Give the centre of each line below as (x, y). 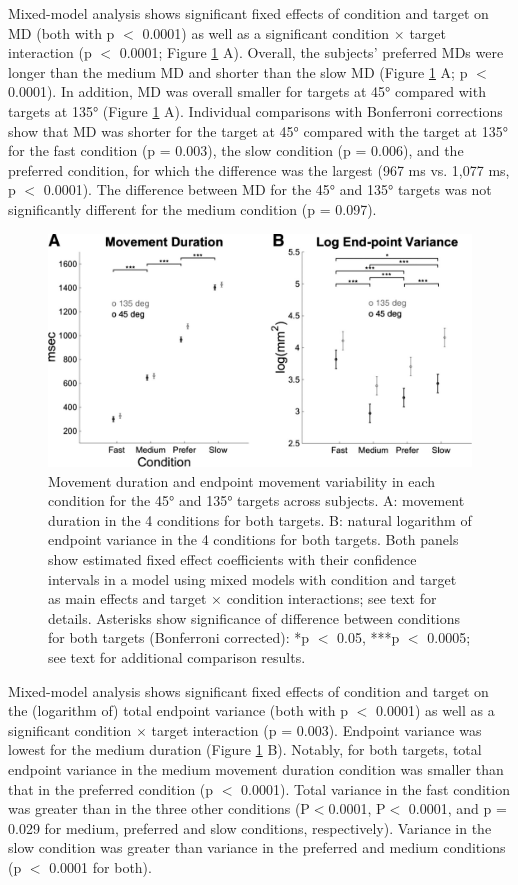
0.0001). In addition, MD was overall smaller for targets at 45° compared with (247, 91)
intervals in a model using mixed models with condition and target (252, 578)
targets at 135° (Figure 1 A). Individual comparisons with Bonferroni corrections (255, 110)
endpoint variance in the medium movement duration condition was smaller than (256, 768)
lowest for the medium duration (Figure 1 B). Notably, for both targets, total (245, 749)
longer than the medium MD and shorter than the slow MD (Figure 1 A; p (238, 71)
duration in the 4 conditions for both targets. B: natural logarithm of (260, 519)
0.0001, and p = (457, 808)
